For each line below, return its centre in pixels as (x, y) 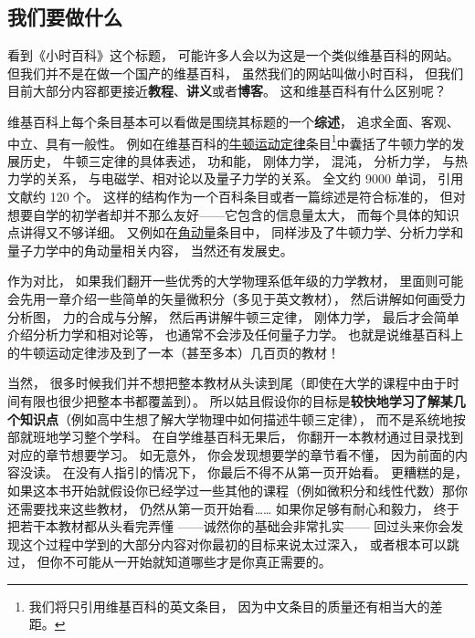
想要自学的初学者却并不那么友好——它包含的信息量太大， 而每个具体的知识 (233, 214)
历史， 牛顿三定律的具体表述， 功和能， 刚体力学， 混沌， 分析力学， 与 (237, 160)
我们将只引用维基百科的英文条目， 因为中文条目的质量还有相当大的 (229, 606)
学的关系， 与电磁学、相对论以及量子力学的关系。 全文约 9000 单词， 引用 (242, 178)
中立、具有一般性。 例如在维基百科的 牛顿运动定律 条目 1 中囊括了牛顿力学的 (230, 141)
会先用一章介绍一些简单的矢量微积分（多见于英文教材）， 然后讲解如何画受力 (237, 298)
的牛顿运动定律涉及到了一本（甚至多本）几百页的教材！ (174, 352)
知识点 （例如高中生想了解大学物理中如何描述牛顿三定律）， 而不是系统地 (236, 418)
